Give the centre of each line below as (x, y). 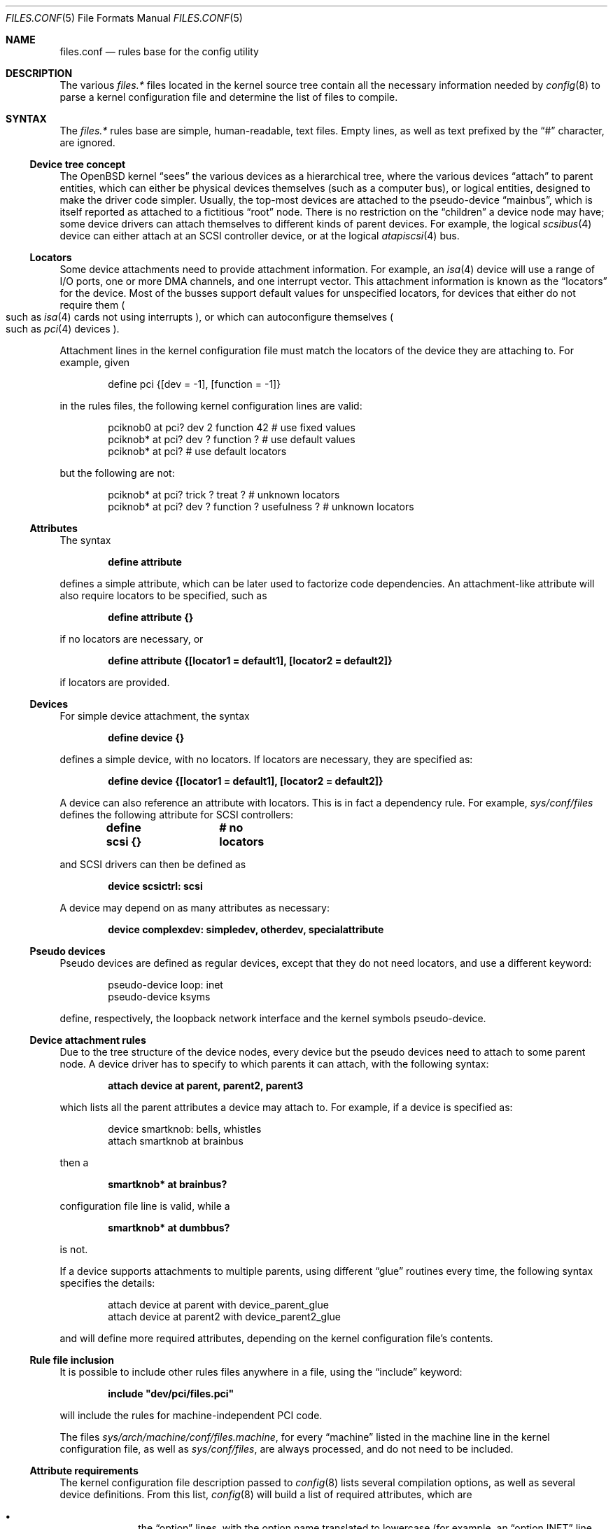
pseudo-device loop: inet (165, 985)
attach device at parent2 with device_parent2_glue (224, 1317)
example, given (95, 362)
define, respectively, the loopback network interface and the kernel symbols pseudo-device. (273, 1018)
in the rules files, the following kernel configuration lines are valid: (211, 406)
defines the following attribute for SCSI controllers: (176, 815)
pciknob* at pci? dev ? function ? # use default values (232, 439)
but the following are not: (117, 473)
